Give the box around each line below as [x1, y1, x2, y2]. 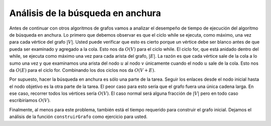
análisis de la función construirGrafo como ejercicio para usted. [9, 113, 148, 120]
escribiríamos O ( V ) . [9, 97, 51, 103]
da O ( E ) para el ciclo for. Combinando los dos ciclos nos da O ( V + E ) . [9, 67, 156, 73]
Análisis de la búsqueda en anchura [9, 8, 161, 19]
